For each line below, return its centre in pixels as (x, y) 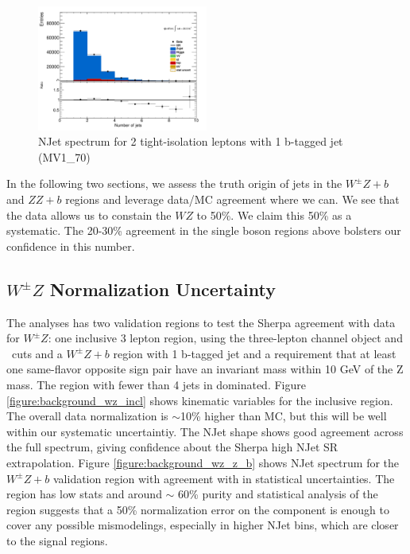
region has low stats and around (84, 494)
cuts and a (37, 353)
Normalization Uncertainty (162, 289)
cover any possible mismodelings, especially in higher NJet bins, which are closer (203, 525)
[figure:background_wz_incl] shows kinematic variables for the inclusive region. (200, 400)
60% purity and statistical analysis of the (278, 494)
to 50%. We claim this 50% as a (274, 215)
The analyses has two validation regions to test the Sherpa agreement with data (201, 322)
